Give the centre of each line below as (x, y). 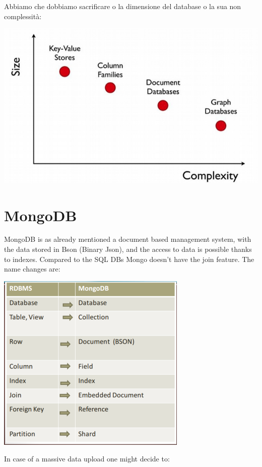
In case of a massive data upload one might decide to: (87, 459)
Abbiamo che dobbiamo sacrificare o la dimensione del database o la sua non (123, 6)
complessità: (23, 16)
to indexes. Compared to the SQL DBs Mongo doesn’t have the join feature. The (129, 259)
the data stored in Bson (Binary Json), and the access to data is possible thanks (128, 249)
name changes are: (32, 269)
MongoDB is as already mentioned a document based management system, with (128, 239)
